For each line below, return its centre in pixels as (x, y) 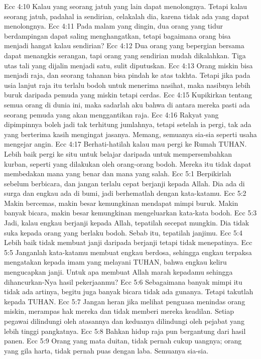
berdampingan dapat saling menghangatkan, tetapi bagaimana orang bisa (117, 35)
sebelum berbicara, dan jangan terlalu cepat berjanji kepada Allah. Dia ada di (124, 183)
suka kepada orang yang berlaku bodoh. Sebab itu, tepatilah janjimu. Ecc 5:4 (123, 232)
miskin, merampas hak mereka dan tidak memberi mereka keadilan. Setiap (119, 311)
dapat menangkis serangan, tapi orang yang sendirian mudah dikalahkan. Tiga (125, 55)
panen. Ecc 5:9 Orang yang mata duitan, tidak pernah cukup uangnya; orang (123, 341)
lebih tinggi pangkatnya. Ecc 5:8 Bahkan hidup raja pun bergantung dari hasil (125, 331)
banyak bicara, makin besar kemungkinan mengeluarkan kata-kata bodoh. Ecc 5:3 (130, 213)
